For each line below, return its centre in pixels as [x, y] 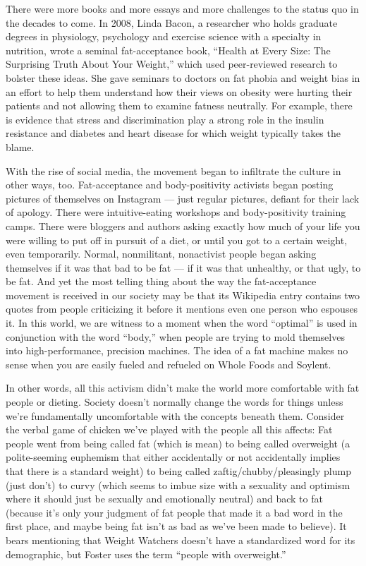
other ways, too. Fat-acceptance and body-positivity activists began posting [170, 185]
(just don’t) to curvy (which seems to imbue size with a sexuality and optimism [178, 484]
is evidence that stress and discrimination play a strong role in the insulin [165, 119]
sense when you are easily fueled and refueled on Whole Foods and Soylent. [169, 364]
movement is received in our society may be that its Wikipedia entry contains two [183, 295]
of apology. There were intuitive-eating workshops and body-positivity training [176, 212]
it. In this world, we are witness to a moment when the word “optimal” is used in [182, 323]
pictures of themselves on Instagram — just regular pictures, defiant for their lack [183, 198]
